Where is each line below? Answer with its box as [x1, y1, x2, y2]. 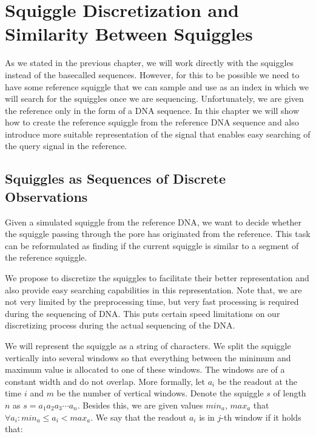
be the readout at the [217, 375, 298, 387]
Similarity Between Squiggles [5, 21, 253, 46]
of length [273, 387, 306, 399]
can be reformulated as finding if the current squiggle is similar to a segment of [5, 239, 299, 252]
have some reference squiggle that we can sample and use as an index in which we [5, 80, 309, 93]
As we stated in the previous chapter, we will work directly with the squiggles [5, 56, 294, 69]
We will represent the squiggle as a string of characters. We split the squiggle [5, 339, 291, 352]
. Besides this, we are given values [77, 398, 203, 411]
